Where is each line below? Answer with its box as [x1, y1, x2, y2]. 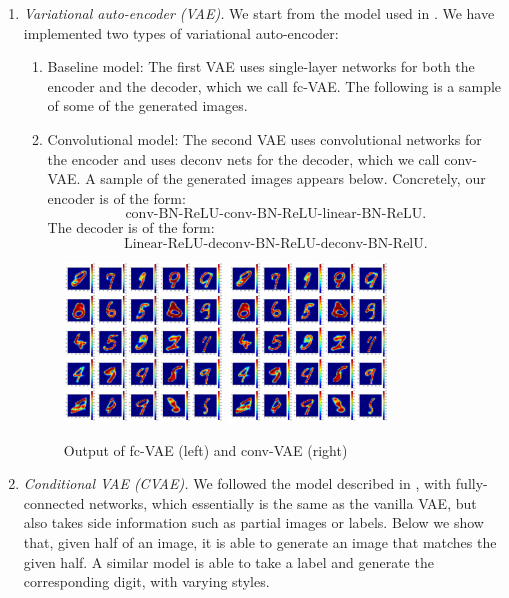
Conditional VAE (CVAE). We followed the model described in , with [23, 473, 452, 494]
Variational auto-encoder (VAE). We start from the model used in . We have [23, 3, 495, 23]
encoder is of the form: [47, 187, 186, 208]
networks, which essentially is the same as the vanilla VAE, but [89, 492, 477, 513]
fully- [455, 473, 488, 494]
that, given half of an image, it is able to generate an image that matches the [23, 531, 497, 552]
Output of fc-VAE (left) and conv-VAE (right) [63, 439, 348, 460]
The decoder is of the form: [47, 217, 215, 238]
